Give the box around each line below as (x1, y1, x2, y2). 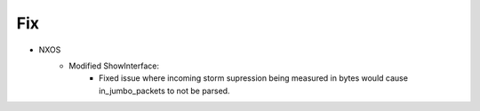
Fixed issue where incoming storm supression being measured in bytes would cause (99, 73, 409, 83)
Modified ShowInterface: (68, 60, 160, 71)
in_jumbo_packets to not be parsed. (99, 85, 230, 96)
